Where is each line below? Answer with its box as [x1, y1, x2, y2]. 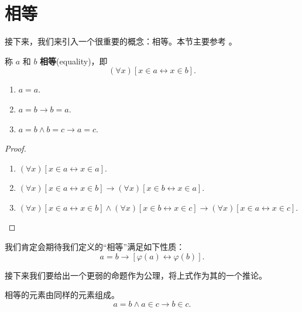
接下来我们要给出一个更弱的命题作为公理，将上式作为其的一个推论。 [5, 269, 267, 281]
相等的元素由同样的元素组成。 [5, 289, 119, 301]
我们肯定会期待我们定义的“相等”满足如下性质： [5, 241, 185, 253]
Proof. [5, 142, 26, 155]
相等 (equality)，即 [40, 54, 108, 67]
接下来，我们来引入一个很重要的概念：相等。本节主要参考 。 [5, 35, 237, 47]
